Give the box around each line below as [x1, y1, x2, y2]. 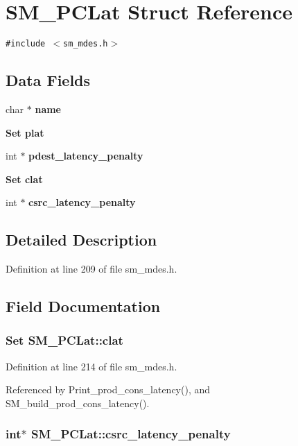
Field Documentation [6, 295, 161, 317]
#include [6, 39, 46, 49]
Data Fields [6, 69, 91, 91]
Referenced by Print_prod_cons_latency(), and [6, 382, 211, 397]
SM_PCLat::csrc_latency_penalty [30, 425, 231, 443]
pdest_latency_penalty [28, 148, 143, 163]
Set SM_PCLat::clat [6, 332, 123, 349]
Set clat [6, 171, 43, 186]
